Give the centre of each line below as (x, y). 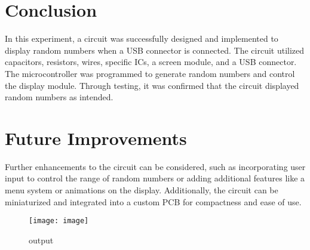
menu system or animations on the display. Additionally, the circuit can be (142, 190)
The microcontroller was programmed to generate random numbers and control (150, 73)
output (41, 240)
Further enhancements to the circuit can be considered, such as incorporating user (155, 166)
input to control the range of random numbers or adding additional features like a (155, 178)
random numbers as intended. (59, 97)
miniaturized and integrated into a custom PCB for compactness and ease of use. (153, 201)
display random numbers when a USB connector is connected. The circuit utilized (155, 50)
